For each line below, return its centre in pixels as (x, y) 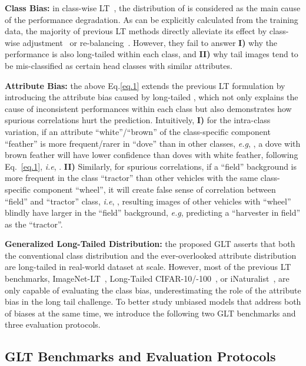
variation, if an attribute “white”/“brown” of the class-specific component (138, 131)
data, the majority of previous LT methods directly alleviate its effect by (136, 31)
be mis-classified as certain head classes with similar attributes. (119, 65)
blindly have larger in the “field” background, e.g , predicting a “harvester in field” (153, 212)
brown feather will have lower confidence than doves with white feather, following (152, 155)
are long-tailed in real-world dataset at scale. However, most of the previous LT (148, 267)
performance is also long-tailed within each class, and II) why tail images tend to (152, 54)
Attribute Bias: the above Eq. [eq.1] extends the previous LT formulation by (145, 85)
